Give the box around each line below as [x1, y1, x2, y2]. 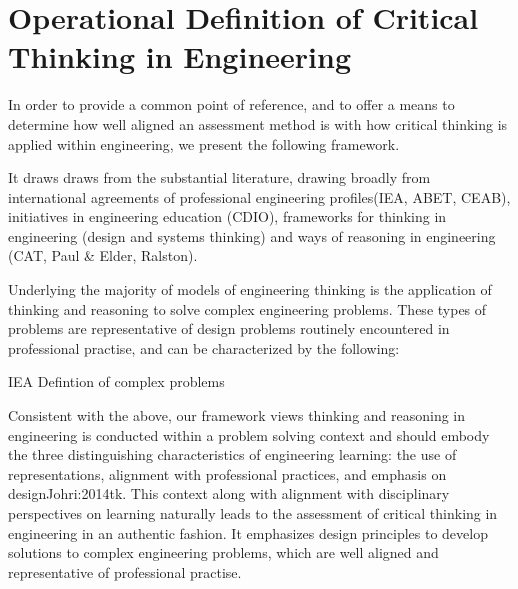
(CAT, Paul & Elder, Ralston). [8, 245, 198, 266]
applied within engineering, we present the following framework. [8, 133, 400, 154]
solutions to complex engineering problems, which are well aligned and [8, 542, 439, 563]
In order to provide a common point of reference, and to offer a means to [8, 94, 455, 115]
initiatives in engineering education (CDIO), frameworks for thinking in [8, 206, 447, 227]
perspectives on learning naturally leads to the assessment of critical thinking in [8, 503, 498, 523]
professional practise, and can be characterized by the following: [8, 337, 400, 358]
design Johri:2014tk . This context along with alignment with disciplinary [8, 483, 450, 504]
